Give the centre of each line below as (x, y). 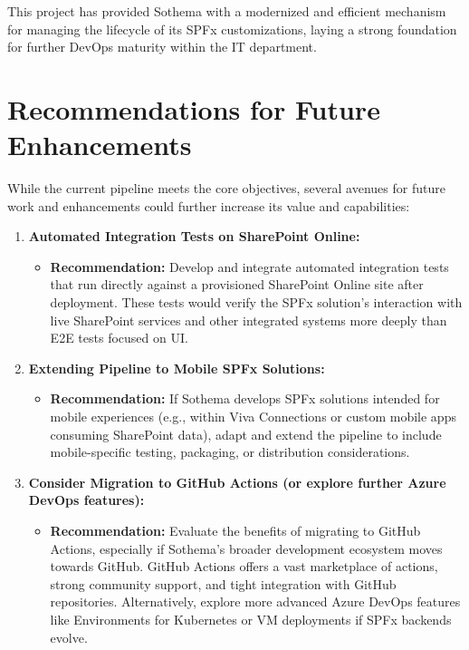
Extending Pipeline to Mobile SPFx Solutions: (177, 368)
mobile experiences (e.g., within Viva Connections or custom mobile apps (253, 417)
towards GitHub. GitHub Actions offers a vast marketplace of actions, (244, 566)
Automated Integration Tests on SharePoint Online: (194, 236)
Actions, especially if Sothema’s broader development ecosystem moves (246, 548)
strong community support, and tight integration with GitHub (223, 583)
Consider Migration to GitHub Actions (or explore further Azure (237, 482)
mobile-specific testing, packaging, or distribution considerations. (230, 452)
